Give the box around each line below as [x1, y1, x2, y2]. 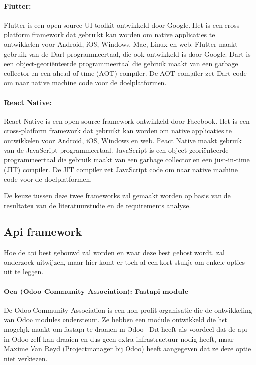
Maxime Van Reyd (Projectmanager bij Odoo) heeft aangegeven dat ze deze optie [4, 343, 251, 354]
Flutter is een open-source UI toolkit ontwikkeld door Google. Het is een [4, 19, 223, 30]
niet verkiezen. [4, 353, 48, 363]
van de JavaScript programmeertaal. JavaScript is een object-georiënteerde [4, 145, 229, 155]
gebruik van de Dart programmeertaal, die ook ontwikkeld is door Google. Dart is [4, 48, 251, 59]
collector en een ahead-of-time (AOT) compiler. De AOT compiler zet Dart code [4, 68, 247, 78]
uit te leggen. [4, 266, 44, 277]
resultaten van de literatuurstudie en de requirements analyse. [4, 200, 191, 210]
